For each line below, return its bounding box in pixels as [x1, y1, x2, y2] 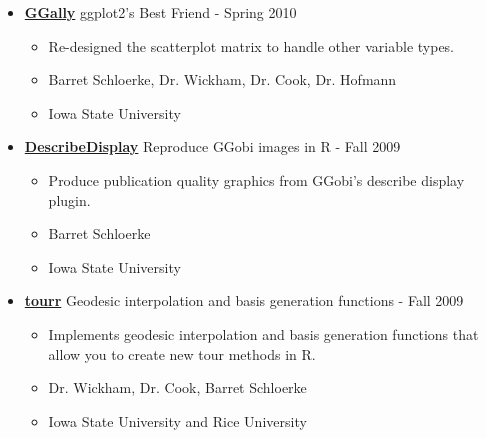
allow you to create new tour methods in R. [48, 343, 316, 364]
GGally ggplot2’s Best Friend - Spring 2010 [24, 2, 297, 22]
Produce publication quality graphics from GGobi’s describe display [48, 169, 465, 190]
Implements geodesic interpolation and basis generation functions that [48, 323, 479, 344]
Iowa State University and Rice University [48, 410, 307, 431]
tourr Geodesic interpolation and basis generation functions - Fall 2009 [24, 290, 464, 311]
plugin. [48, 189, 91, 210]
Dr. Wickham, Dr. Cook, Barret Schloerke [48, 377, 307, 398]
